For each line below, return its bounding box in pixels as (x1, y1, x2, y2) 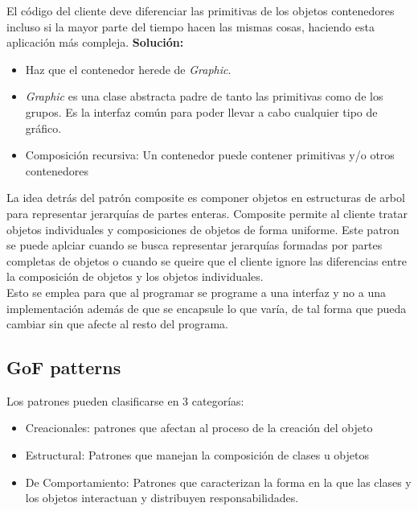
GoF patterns (6, 355, 121, 380)
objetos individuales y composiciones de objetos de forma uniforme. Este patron (6, 220, 400, 237)
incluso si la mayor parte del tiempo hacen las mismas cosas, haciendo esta (6, 18, 375, 35)
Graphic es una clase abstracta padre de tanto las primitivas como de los (25, 88, 383, 105)
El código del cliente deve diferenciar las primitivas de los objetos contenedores (6, 2, 395, 19)
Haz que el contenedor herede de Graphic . (25, 60, 232, 77)
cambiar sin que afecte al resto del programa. (6, 315, 229, 332)
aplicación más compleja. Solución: (6, 34, 184, 51)
